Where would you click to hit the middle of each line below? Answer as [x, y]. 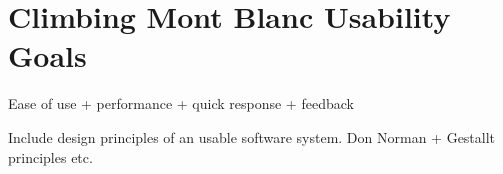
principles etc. [50, 156]
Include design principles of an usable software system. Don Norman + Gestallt [252, 136]
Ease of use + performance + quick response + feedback [181, 103]
